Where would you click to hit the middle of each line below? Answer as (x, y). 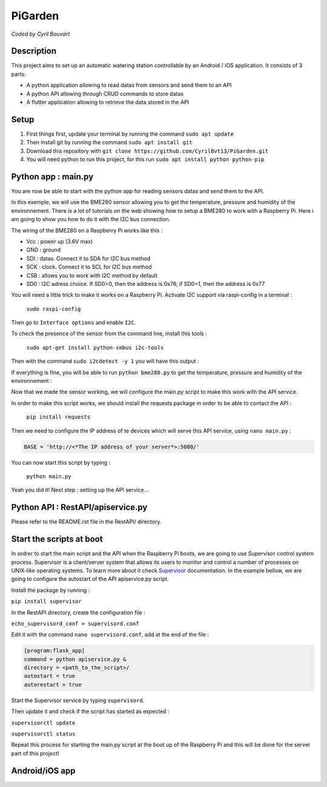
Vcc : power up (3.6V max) (60, 241)
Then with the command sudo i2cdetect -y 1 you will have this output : (105, 361)
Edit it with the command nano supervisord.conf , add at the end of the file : (110, 635)
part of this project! (35, 753)
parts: (18, 74)
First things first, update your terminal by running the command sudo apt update (130, 134)
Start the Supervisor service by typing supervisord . (78, 700)
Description (34, 51)
